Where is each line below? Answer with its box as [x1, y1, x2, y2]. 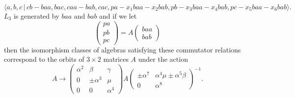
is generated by [13, 11, 59, 21]
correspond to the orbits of [4, 54, 84, 64]
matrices [103, 54, 129, 64]
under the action [138, 54, 188, 64]
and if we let [99, 11, 137, 21]
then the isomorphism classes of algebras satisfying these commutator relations [4, 44, 241, 54]
